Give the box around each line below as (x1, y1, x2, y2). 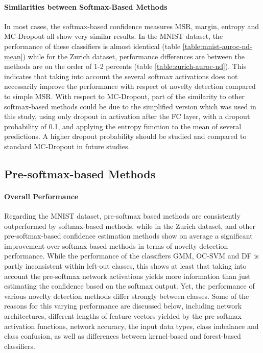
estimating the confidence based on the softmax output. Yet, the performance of (4, 280, 255, 291)
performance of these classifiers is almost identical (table (4, 40, 181, 51)
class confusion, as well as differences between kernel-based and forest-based (4, 331, 241, 341)
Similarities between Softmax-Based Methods (4, 1, 168, 12)
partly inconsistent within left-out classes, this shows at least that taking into (4, 261, 247, 271)
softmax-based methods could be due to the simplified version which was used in (4, 101, 256, 111)
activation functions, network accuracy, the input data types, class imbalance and (4, 320, 259, 331)
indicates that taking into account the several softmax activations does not (4, 70, 238, 81)
